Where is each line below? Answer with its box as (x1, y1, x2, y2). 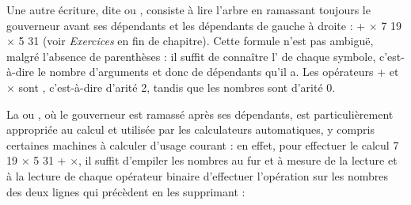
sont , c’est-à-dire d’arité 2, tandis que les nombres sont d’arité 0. (18, 78, 336, 95)
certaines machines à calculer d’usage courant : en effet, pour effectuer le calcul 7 (6, 136, 399, 153)
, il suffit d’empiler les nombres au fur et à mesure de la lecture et (78, 152, 398, 169)
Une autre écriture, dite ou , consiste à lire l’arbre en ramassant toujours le (6, 2, 371, 17)
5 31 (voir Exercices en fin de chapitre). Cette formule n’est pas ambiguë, (18, 32, 374, 49)
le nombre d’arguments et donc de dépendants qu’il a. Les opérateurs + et (37, 63, 399, 80)
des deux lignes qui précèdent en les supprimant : (6, 183, 245, 199)
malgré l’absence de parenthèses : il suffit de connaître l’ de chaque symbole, (6, 47, 376, 64)
